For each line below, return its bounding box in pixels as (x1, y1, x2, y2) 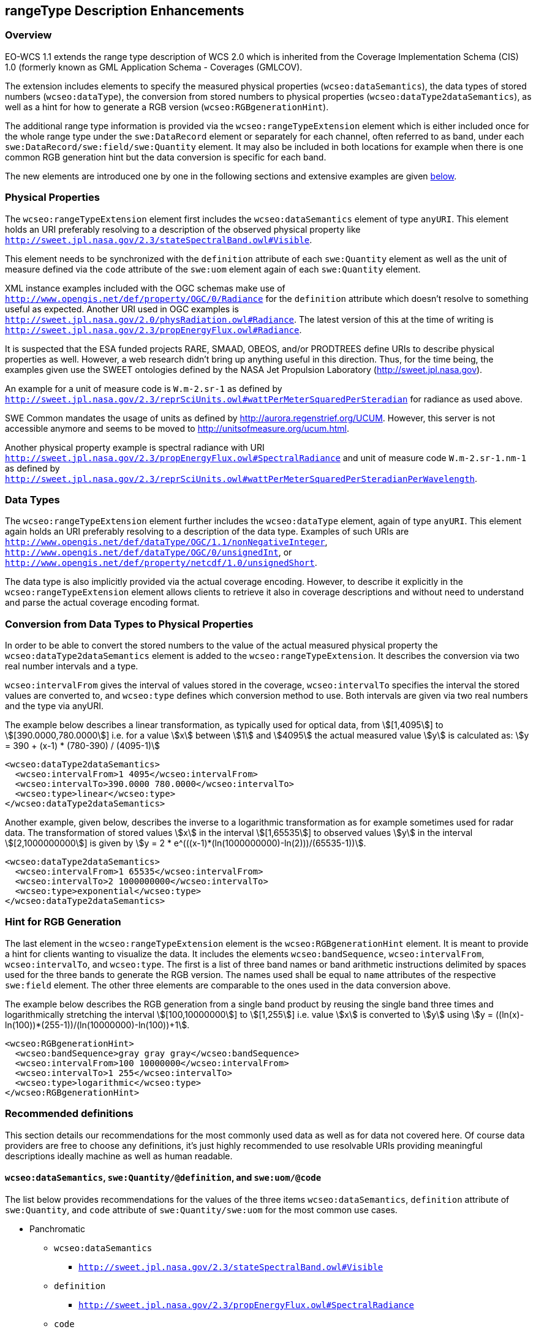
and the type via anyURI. (5, 701, 104, 712)
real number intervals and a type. (5, 661, 138, 672)
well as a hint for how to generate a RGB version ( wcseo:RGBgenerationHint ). (5, 101, 329, 112)
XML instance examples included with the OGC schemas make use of (5, 282, 285, 293)
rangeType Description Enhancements (5, 3, 244, 18)
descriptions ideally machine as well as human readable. (5, 1150, 233, 1161)
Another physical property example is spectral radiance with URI (5, 442, 265, 453)
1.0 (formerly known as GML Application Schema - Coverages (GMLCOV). (5, 61, 303, 72)
